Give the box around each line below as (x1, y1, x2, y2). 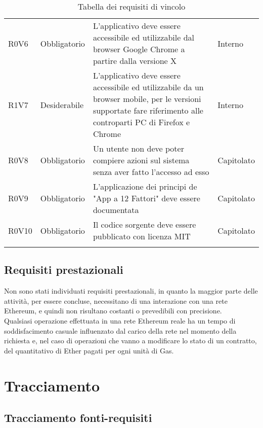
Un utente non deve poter (93, 142, 184, 154)
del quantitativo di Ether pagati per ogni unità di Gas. (4, 345, 174, 355)
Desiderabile (40, 98, 84, 111)
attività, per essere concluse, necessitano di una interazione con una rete (4, 295, 228, 306)
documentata (93, 204, 139, 216)
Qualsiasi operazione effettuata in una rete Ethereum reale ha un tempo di (4, 315, 236, 326)
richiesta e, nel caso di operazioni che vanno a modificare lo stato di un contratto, (4, 335, 257, 346)
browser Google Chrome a (93, 43, 185, 55)
